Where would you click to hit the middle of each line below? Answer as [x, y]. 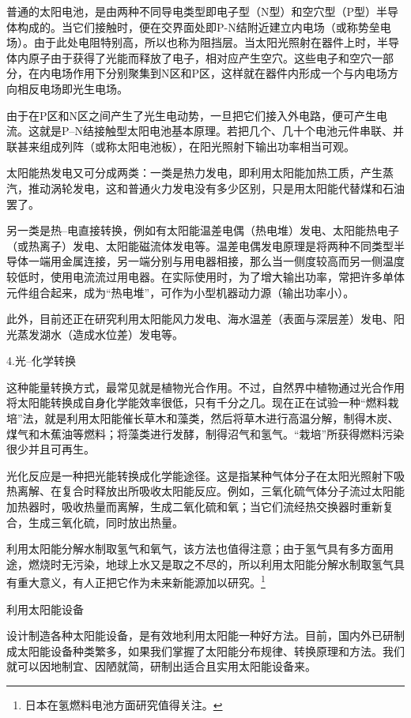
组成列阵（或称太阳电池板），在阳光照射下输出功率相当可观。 [197, 146]
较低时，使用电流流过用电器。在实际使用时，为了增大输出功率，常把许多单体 [205, 276]
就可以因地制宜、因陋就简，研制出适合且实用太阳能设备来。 [161, 666]
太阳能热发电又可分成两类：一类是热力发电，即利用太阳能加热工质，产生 [194, 173]
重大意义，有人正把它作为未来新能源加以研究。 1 [141, 581]
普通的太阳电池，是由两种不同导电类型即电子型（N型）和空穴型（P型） [192, 11]
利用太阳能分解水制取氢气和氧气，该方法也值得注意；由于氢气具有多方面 [194, 549]
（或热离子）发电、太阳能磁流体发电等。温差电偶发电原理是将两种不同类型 [200, 245]
